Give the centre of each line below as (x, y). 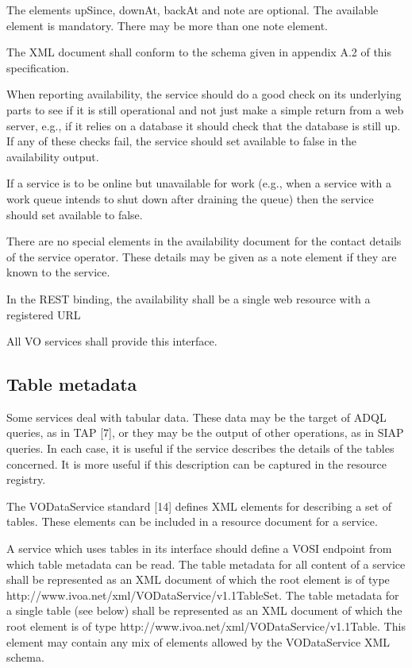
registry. (26, 479)
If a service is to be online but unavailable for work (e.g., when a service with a (199, 183)
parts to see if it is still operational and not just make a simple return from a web (205, 109)
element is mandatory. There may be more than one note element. (167, 25)
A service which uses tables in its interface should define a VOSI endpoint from (199, 548)
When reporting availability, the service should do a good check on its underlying (204, 94)
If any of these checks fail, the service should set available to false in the (182, 141)
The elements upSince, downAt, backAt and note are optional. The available (193, 10)
